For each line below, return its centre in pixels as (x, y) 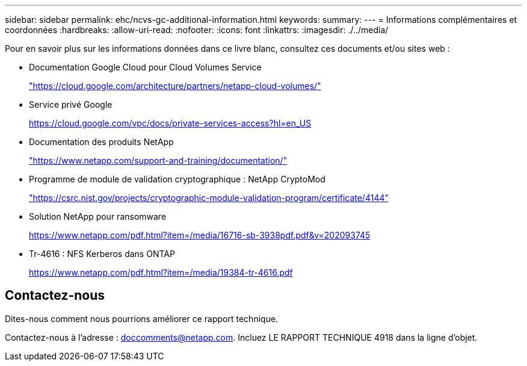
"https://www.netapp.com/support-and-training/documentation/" (158, 160)
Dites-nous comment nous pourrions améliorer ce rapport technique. (142, 318)
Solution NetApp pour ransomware (98, 216)
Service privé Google (71, 104)
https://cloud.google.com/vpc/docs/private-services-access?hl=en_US (170, 123)
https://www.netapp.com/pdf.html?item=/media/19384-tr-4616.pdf (161, 272)
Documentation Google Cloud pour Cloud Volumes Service (145, 67)
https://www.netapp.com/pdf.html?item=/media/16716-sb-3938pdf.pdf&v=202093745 (200, 235)
